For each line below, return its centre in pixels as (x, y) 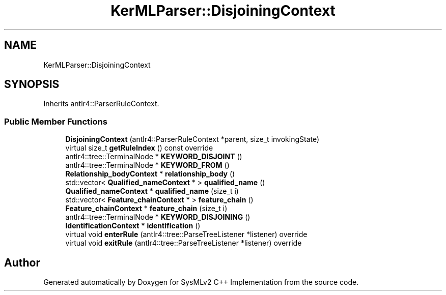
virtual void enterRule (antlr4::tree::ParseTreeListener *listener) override (186, 234)
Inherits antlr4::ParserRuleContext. (101, 104)
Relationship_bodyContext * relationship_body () (150, 174)
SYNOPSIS (32, 84)
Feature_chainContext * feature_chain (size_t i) (146, 209)
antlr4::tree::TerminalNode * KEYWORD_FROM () (147, 165)
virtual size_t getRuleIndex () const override (139, 148)
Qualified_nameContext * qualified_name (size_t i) (152, 191)
